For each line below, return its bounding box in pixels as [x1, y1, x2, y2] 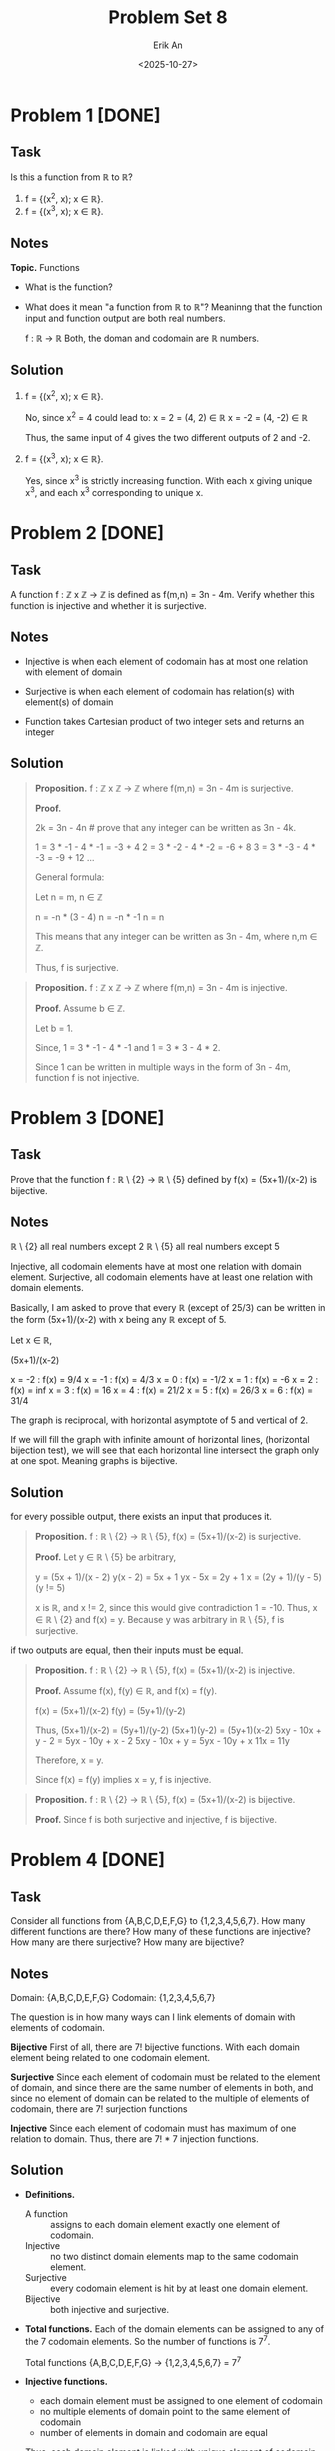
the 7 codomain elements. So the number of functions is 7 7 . [24, 2333, 271, 2347]
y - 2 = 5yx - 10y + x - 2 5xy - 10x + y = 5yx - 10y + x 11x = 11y [34, 1735, 290, 1747]
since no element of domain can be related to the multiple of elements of [10, 2092, 310, 2105]
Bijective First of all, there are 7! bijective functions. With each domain [10, 2041, 300, 2053]
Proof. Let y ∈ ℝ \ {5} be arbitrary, [34, 1551, 177, 1563]
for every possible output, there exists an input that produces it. [10, 1511, 273, 1523]
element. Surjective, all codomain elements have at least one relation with [10, 1271, 313, 1283]
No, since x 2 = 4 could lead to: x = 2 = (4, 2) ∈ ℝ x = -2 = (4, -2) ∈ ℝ [24, 410, 308, 423]
